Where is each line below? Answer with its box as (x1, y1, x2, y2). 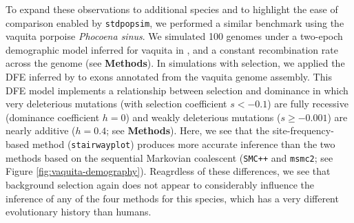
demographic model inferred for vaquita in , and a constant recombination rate (6, 42, 338, 56)
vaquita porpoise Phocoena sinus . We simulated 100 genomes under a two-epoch (6, 29, 343, 43)
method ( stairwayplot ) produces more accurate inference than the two (32, 137, 335, 151)
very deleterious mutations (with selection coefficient (6, 96, 227, 111)
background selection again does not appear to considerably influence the (6, 177, 314, 191)
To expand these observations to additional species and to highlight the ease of (6, 2, 338, 16)
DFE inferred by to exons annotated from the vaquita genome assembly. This (6, 70, 332, 84)
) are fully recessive (267, 96, 348, 111)
